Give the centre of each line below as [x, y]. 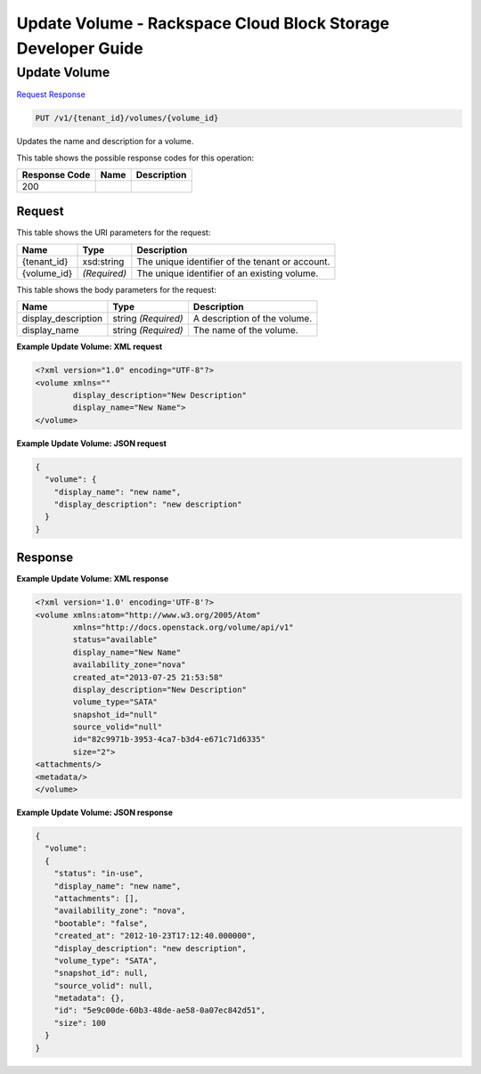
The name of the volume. [245, 330]
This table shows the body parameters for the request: [117, 289]
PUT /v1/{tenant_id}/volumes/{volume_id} [127, 118]
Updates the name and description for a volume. [105, 142]
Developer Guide [80, 48]
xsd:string [103, 261]
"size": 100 [80, 1023]
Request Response [51, 94]
